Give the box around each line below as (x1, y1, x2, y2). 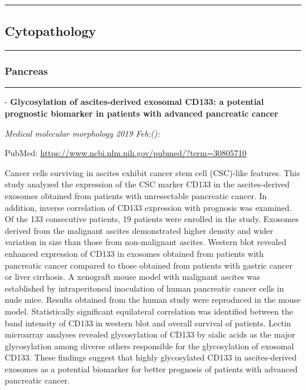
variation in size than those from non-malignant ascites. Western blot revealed (5, 236, 287, 248)
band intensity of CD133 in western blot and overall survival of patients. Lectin (5, 316, 291, 329)
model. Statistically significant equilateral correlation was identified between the (5, 305, 293, 317)
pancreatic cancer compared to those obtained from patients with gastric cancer (5, 259, 292, 271)
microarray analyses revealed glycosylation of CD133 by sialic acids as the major (5, 328, 295, 341)
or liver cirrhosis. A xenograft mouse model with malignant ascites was (5, 270, 260, 283)
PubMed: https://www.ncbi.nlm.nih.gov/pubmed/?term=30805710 (5, 147, 247, 159)
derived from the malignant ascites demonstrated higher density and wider (5, 224, 274, 236)
